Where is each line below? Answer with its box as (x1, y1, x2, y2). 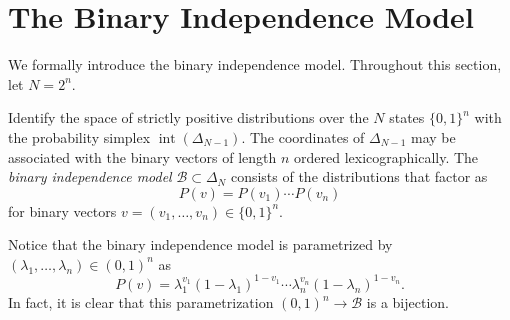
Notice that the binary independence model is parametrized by (8, 234, 393, 255)
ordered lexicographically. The (293, 146, 479, 167)
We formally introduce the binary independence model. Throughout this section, (8, 54, 502, 75)
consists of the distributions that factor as (230, 166, 488, 187)
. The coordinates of (241, 126, 365, 147)
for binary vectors (8, 200, 117, 221)
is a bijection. (366, 292, 449, 313)
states (389, 107, 425, 128)
